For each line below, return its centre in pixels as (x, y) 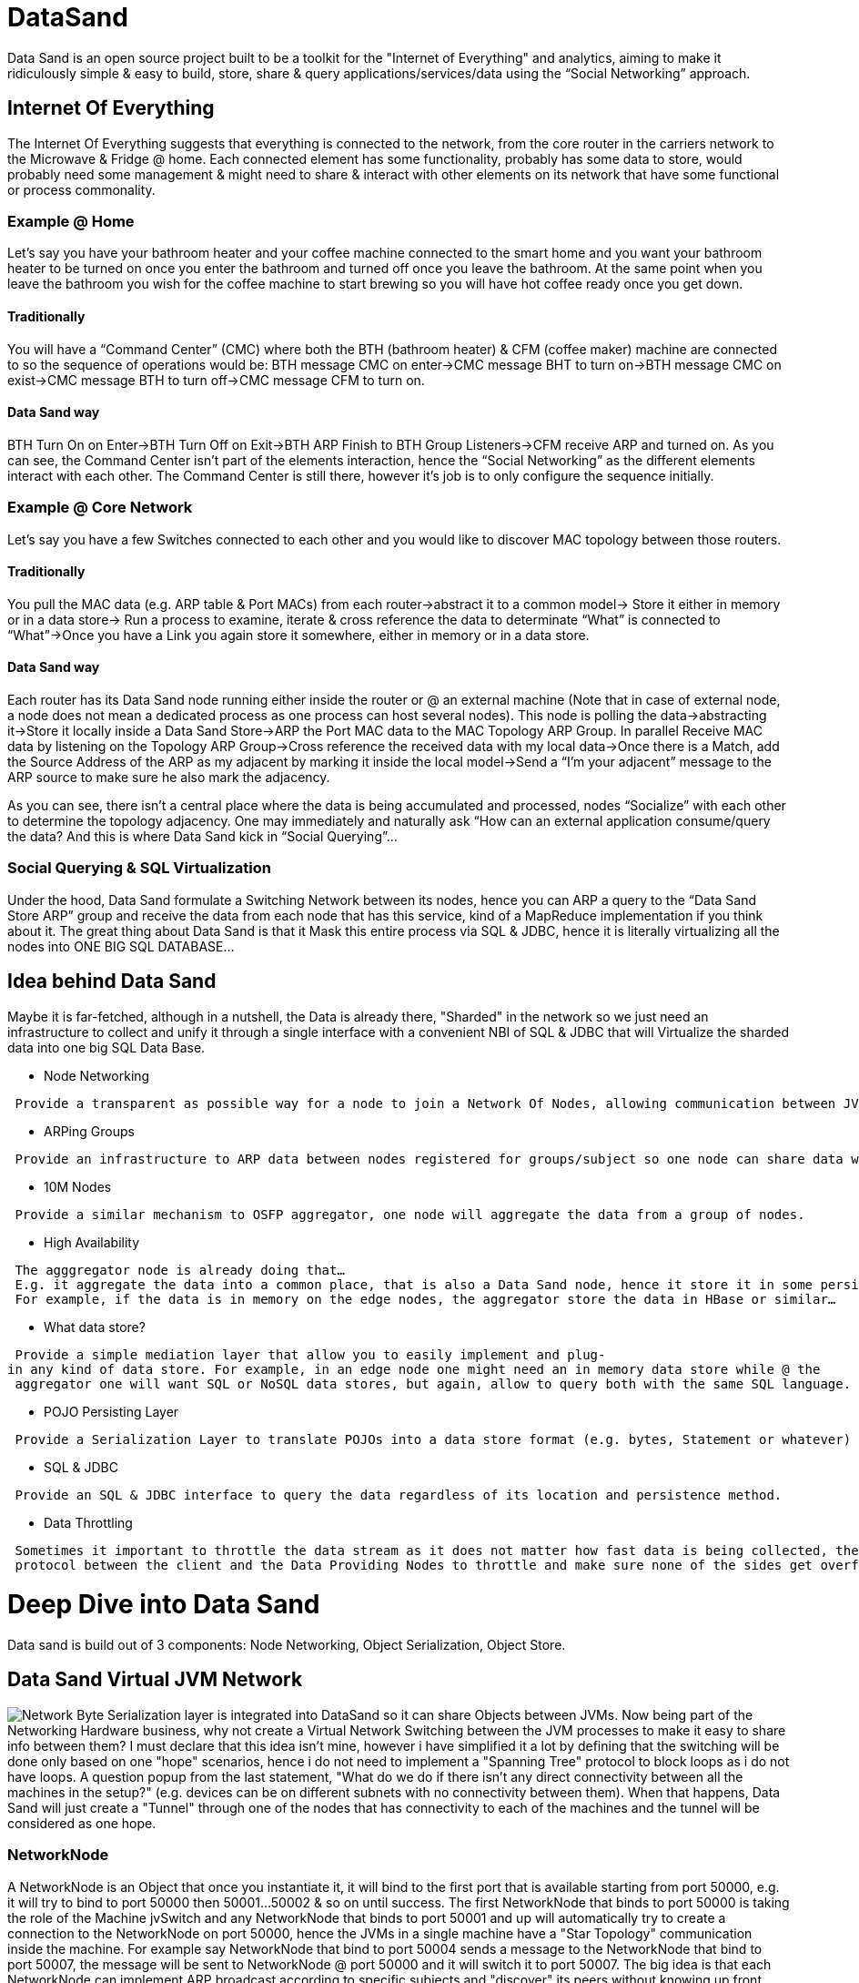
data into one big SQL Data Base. (106, 1047)
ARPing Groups (89, 1131)
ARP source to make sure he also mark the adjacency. (169, 777)
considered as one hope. (82, 1823)
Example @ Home (71, 221)
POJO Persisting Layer (111, 1411)
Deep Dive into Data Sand (164, 1605)
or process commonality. (81, 189)
